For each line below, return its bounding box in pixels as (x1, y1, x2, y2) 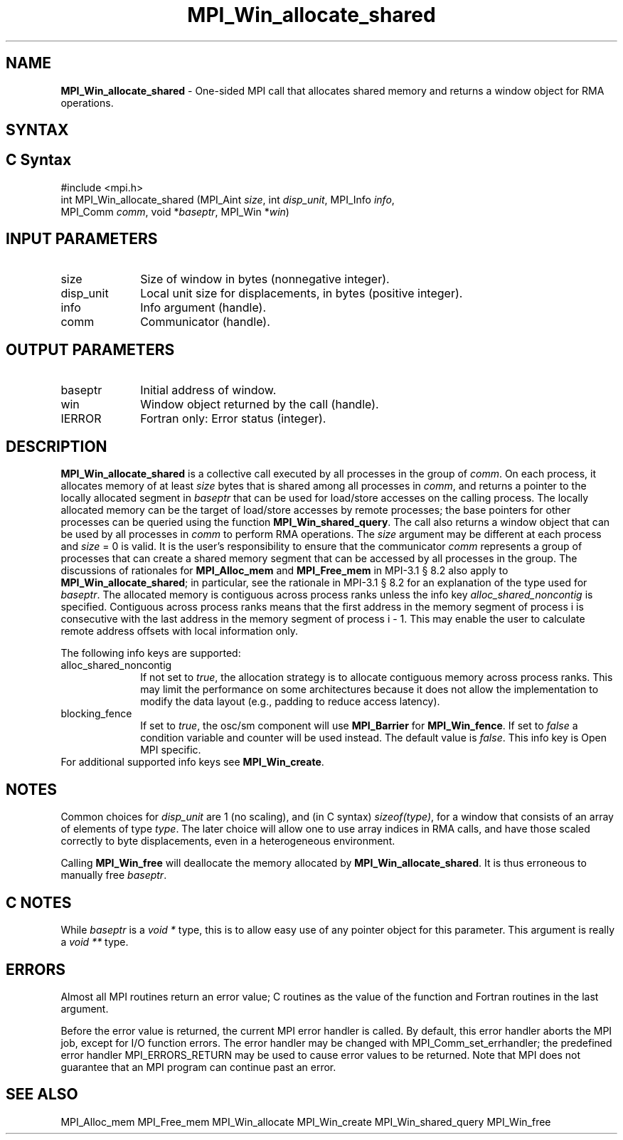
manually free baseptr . (60, 869, 167, 882)
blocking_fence (60, 707, 132, 720)
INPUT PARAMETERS (6, 230, 158, 248)
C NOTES (6, 893, 72, 912)
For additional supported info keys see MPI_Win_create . (60, 756, 324, 769)
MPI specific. (140, 744, 201, 756)
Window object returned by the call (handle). (140, 396, 379, 411)
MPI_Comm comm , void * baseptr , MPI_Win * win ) (60, 205, 289, 218)
